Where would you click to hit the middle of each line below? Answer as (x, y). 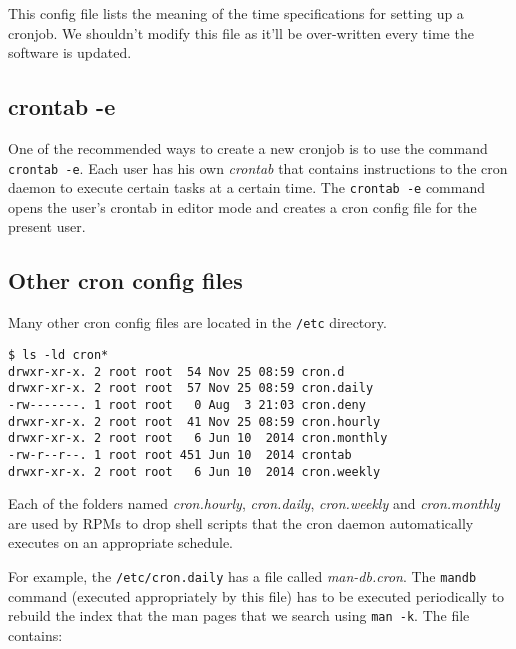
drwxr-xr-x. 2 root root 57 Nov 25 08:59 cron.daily (191, 388)
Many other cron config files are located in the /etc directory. (197, 322)
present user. (47, 226)
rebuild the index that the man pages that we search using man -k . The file (239, 615)
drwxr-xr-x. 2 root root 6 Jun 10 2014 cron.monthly (198, 438)
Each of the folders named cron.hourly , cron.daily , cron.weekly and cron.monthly (254, 503)
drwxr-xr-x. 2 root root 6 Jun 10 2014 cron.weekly (194, 471)
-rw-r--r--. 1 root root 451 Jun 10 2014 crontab (180, 454)
